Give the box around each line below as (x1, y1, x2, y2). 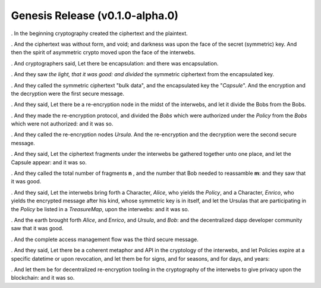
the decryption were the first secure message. (11, 90, 125, 97)
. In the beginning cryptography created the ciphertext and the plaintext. (11, 30, 188, 37)
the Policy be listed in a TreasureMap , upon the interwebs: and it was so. (11, 205, 190, 212)
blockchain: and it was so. (11, 274, 75, 281)
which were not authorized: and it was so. (11, 120, 114, 127)
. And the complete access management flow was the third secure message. (11, 236, 199, 243)
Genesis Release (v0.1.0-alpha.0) (11, 9, 178, 22)
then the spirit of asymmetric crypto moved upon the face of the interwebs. (11, 49, 196, 56)
